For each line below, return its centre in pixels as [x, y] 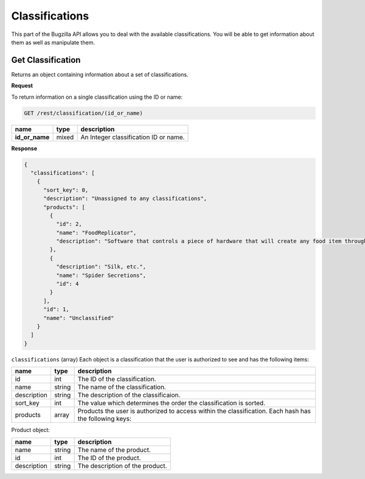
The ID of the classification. [117, 379]
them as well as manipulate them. [53, 42]
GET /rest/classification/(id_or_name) [83, 113]
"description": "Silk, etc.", [101, 267]
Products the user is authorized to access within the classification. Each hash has [194, 411]
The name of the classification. [122, 387]
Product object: [30, 430]
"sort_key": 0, [66, 190]
